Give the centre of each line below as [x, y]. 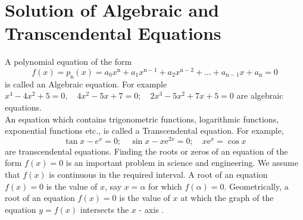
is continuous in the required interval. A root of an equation [158, 175]
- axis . [151, 209]
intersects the [104, 209]
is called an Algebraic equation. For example [86, 84]
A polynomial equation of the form [68, 62]
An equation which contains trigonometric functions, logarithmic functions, [142, 119]
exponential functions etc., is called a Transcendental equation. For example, [144, 131]
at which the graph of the [227, 198]
